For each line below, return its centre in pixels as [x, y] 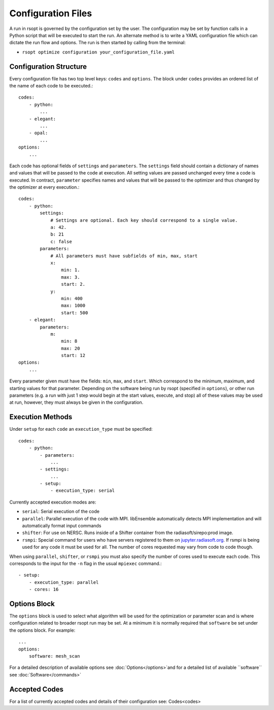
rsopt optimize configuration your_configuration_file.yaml [98, 52]
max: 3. [71, 277]
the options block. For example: [42, 630]
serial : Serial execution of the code [61, 512]
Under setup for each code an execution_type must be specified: [81, 429]
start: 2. [73, 284]
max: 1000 [73, 306]
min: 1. [71, 270]
